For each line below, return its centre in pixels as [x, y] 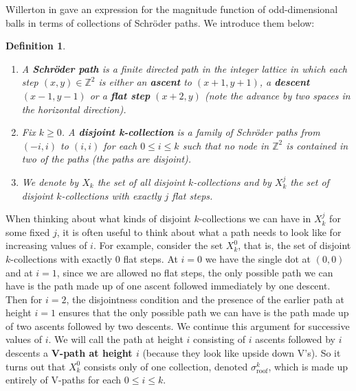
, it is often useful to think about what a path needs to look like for [199, 232]
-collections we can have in [255, 218]
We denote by [50, 181]
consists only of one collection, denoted [166, 366]
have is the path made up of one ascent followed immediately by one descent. [168, 286]
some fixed [28, 232]
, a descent [285, 82]
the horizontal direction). [74, 109]
